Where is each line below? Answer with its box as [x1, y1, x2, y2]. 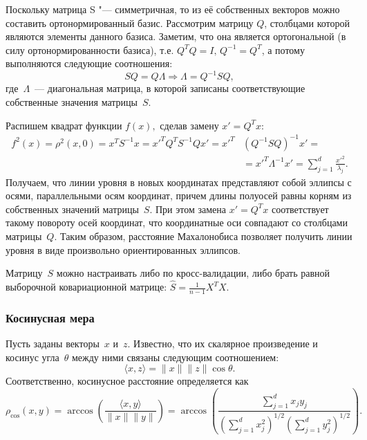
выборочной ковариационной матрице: [6, 279, 167, 294]
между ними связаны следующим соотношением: [71, 349, 279, 364]
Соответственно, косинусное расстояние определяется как [6, 374, 249, 388]
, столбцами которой [264, 15, 350, 30]
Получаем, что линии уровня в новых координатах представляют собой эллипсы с [6, 174, 352, 189]
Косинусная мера [6, 309, 95, 326]
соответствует [271, 201, 329, 216]
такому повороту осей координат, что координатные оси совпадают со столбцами [6, 215, 348, 230]
